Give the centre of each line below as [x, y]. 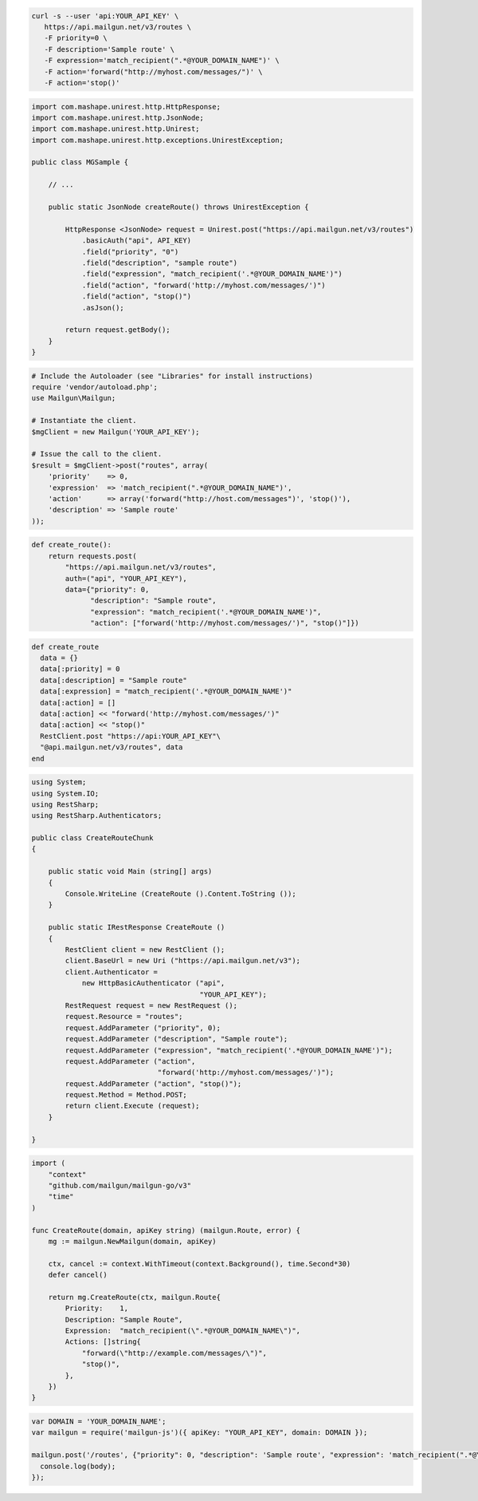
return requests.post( [92, 556]
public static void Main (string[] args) [130, 871]
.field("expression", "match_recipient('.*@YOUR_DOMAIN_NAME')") [212, 274]
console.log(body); [78, 1466]
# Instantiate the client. [84, 421]
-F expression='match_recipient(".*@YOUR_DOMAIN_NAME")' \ [162, 61]
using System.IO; [65, 793]
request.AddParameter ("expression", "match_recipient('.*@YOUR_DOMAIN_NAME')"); [229, 1050]
